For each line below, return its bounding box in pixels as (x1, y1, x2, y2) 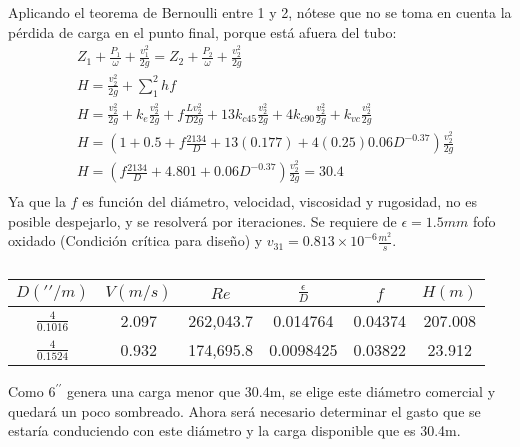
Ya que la (8, 191, 66, 212)
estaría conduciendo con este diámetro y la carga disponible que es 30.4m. (8, 420, 461, 441)
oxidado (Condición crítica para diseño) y (8, 230, 263, 251)
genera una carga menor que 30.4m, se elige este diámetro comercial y (66, 381, 496, 402)
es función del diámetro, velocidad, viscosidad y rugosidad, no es (82, 191, 477, 212)
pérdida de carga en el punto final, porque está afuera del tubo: (8, 21, 397, 42)
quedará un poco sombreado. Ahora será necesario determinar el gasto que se (8, 400, 481, 421)
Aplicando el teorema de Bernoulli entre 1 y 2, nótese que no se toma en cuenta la (8, 2, 512, 22)
